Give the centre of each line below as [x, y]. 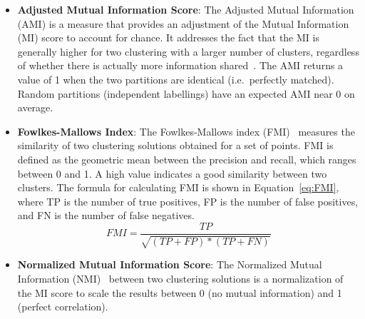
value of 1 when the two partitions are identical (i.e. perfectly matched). [176, 79]
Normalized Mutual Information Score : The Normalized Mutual [170, 264]
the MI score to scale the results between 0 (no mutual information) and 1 [180, 292]
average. [35, 107]
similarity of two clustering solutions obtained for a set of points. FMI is [175, 145]
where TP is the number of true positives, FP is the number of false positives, [188, 201]
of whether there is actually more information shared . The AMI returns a [180, 65]
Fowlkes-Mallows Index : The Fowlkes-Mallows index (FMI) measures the [186, 131]
